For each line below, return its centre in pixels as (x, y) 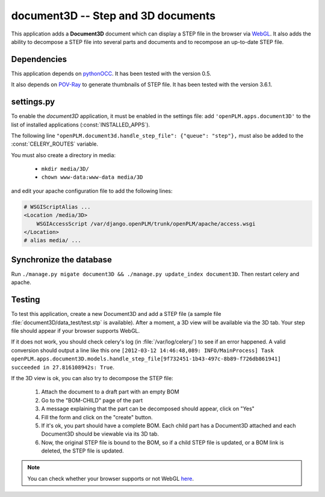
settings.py (33, 102)
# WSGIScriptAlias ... (57, 207)
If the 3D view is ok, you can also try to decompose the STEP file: (92, 378)
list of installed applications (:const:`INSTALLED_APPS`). (81, 125)
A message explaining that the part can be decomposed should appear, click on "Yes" (148, 409)
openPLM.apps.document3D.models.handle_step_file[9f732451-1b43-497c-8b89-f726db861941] (146, 359)
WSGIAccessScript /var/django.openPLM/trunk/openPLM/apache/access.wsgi (146, 224)
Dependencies (39, 59)
